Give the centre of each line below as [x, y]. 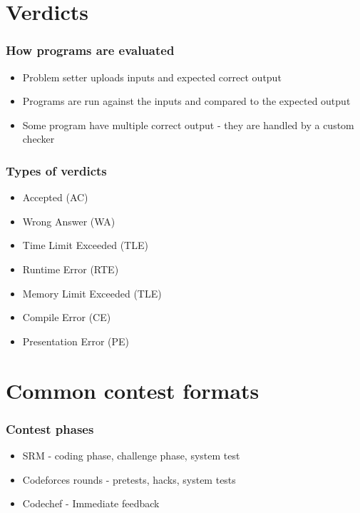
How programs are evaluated [90, 50]
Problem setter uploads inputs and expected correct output [152, 77]
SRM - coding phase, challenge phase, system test [131, 455]
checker [38, 139]
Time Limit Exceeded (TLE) [85, 245]
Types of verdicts [56, 170]
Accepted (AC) [55, 197]
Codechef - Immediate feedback [91, 503]
